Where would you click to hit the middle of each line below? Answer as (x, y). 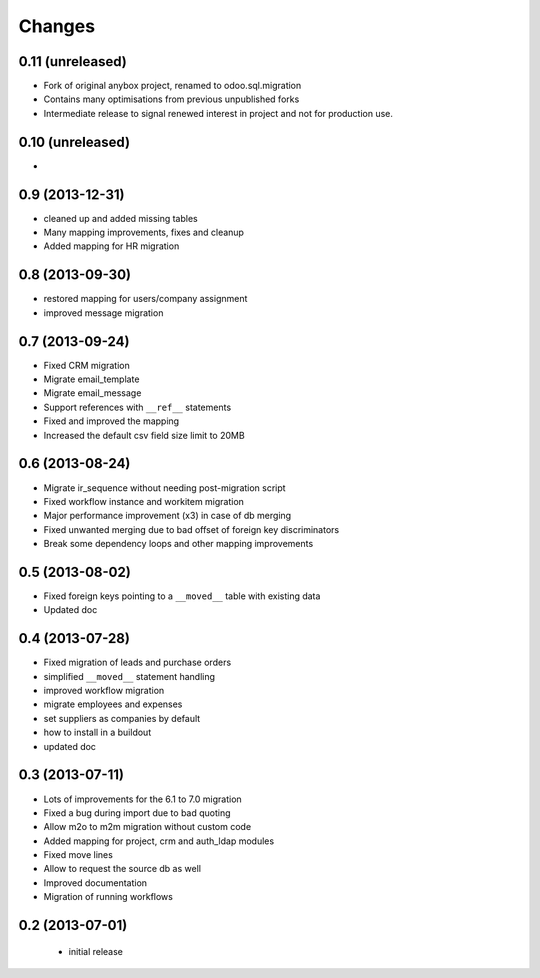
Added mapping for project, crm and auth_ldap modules (159, 841)
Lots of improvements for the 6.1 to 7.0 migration (142, 799)
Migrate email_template (91, 379)
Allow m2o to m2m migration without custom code (147, 827)
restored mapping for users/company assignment (145, 299)
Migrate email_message (92, 393)
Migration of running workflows (108, 897)
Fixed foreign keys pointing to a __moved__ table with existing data (182, 596)
